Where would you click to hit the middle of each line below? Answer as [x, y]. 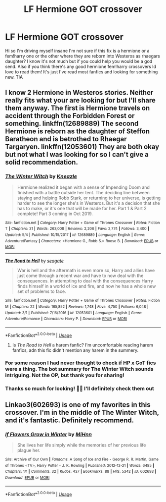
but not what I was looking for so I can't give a [77, 155]
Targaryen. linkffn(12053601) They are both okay [82, 147]
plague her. [29, 450]
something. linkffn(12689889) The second [72, 124]
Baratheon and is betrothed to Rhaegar [66, 139]
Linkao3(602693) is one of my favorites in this [78, 405]
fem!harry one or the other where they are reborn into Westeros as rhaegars [83, 56]
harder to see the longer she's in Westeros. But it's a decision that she [88, 203]
